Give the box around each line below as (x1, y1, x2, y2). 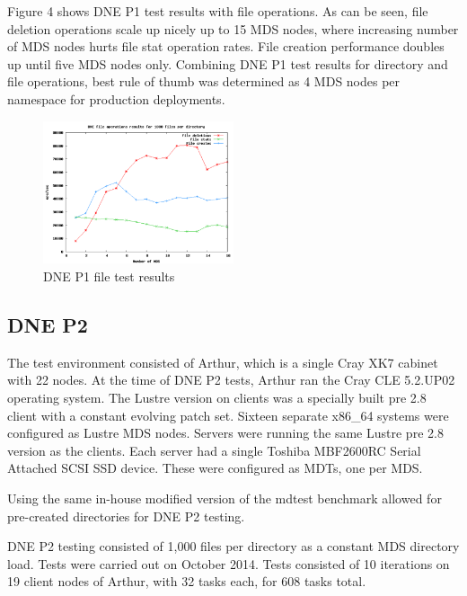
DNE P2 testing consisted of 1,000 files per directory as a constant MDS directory (7, 537, 460, 556)
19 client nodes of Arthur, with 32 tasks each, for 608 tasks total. (7, 572, 366, 591)
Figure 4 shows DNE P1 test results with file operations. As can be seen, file (7, 2, 428, 20)
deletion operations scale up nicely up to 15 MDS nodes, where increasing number (7, 19, 459, 38)
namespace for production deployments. (7, 89, 225, 108)
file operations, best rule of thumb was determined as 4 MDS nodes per (7, 72, 401, 91)
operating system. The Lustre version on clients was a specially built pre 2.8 (7, 387, 427, 406)
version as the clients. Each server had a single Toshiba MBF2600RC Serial (7, 440, 421, 459)
